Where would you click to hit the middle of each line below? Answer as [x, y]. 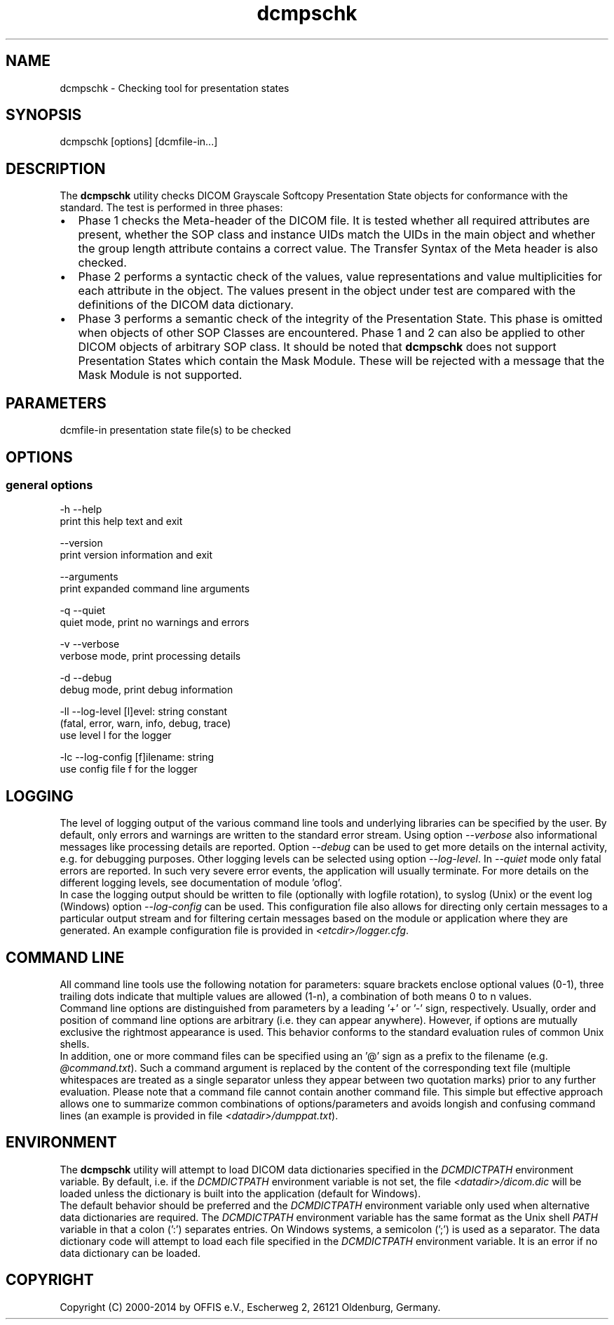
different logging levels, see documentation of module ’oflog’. [201, 883]
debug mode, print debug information [146, 690]
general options [49, 485]
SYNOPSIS [44, 115]
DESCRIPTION [56, 168]
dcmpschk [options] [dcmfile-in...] [139, 142]
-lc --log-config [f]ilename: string [137, 757]
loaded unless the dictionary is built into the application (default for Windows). [240, 1193]
